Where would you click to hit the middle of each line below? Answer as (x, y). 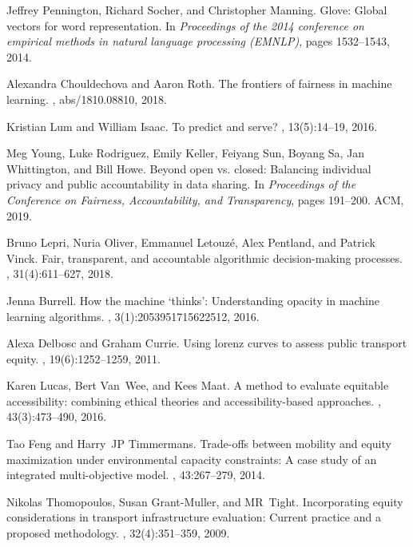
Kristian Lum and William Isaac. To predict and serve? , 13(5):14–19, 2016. (192, 126)
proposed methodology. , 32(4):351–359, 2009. (118, 533)
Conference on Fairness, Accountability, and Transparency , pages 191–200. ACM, (205, 199)
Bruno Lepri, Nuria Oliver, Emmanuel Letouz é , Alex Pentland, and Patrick (191, 242)
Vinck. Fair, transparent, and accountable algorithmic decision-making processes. (205, 258)
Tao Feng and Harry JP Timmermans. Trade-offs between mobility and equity (199, 444)
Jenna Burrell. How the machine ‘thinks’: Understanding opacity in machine (193, 300)
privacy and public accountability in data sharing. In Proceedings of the (181, 184)
